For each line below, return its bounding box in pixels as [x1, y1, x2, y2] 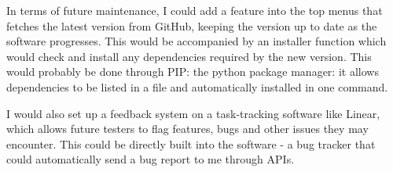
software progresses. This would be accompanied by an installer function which [6, 33, 387, 49]
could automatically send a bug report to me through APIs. [6, 151, 295, 167]
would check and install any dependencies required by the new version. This [6, 48, 372, 64]
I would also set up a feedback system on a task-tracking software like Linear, [6, 105, 380, 121]
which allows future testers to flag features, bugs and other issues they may [6, 120, 369, 137]
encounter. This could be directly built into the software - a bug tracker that [6, 135, 376, 152]
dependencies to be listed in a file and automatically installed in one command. [6, 78, 388, 95]
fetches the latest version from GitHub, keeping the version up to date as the [6, 17, 377, 34]
